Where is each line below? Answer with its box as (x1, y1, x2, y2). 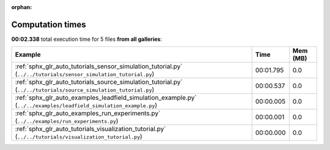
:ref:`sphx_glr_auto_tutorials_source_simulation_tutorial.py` (15, 78, 183, 87)
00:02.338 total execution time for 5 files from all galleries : (11, 35, 162, 43)
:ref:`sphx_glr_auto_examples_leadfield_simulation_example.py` (15, 93, 197, 102)
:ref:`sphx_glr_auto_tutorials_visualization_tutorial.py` (15, 125, 166, 134)
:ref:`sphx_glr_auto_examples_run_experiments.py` (15, 109, 161, 118)
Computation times (11, 19, 86, 30)
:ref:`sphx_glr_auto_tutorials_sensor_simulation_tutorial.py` (15, 62, 183, 71)
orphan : (11, 4, 32, 10)
